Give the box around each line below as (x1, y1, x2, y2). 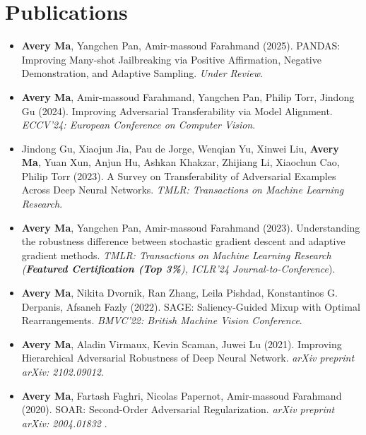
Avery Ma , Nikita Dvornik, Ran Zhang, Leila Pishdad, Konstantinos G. (21, 285, 338, 300)
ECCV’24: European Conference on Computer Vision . (21, 117, 256, 132)
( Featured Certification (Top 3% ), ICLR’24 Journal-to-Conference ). (21, 261, 336, 276)
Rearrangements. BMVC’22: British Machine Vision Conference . (21, 313, 302, 328)
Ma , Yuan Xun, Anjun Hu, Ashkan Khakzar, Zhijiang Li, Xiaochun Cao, (21, 155, 340, 169)
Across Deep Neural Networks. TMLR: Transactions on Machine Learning (21, 182, 344, 197)
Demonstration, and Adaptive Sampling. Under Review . (21, 66, 263, 81)
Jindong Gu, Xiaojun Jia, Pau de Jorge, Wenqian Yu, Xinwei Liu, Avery (21, 141, 339, 155)
